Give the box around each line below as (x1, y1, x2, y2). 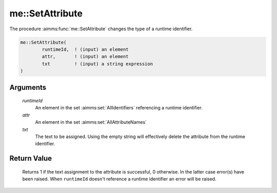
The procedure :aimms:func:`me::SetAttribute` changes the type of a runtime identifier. (9, 26, 193, 32)
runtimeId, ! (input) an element (42, 46, 129, 52)
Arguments (9, 83, 47, 92)
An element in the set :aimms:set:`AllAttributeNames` (35, 119, 147, 125)
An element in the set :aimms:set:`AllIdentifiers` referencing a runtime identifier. (35, 105, 203, 111)
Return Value (9, 154, 52, 163)
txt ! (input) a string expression (42, 61, 153, 67)
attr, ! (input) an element (42, 54, 129, 60)
